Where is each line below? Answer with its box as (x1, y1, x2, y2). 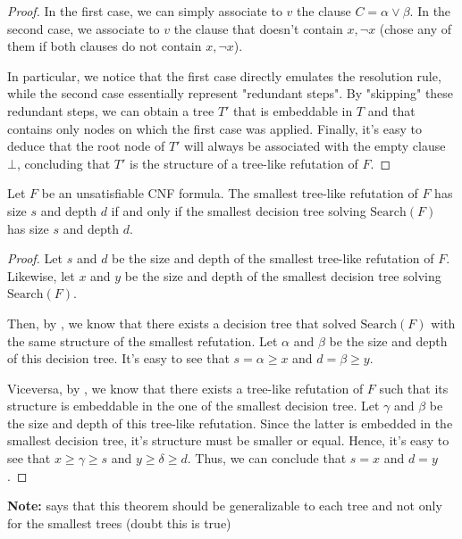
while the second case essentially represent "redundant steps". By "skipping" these (7, 84, 454, 103)
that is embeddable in (233, 101, 353, 120)
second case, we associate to (7, 19, 160, 37)
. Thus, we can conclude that (187, 449, 347, 468)
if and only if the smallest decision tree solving (111, 201, 366, 220)
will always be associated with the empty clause (184, 137, 446, 155)
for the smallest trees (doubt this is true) (7, 513, 231, 532)
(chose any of (379, 19, 451, 37)
